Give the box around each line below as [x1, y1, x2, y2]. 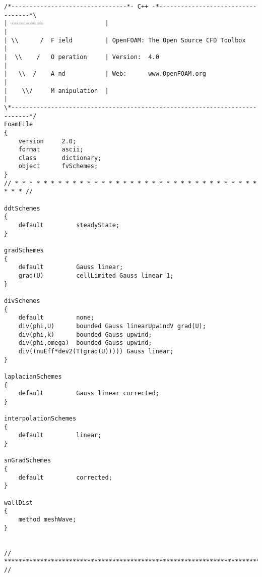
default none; [18, 314, 94, 322]
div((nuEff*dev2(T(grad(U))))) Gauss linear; [18, 347, 174, 355]
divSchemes [4, 297, 40, 304]
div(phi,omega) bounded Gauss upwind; [18, 339, 152, 347]
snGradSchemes [4, 457, 51, 464]
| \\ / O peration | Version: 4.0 [4, 53, 159, 61]
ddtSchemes [4, 204, 40, 212]
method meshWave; [18, 516, 77, 523]
